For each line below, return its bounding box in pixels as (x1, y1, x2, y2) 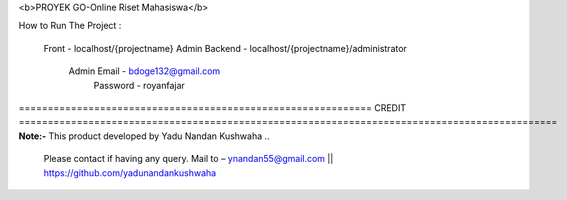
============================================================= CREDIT (18, 101, 407, 114)
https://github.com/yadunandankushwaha (43, 166, 217, 179)
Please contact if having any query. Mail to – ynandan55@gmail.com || (43, 153, 334, 165)
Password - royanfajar (93, 79, 185, 91)
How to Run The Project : (18, 20, 122, 32)
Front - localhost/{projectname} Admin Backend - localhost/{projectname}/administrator (43, 42, 407, 54)
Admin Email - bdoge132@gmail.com (68, 65, 221, 77)
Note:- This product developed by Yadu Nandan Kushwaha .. (18, 130, 270, 142)
